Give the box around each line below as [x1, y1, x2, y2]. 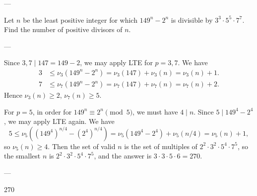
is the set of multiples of [124, 141, 197, 151]
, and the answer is [94, 151, 152, 161]
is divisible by [171, 14, 213, 25]
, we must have [132, 106, 178, 117]
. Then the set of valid [48, 141, 116, 151]
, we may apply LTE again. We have [4, 116, 115, 126]
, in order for [32, 106, 72, 117]
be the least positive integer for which [23, 14, 137, 25]
